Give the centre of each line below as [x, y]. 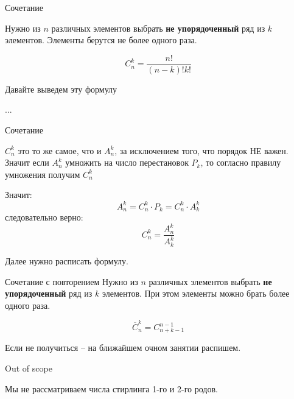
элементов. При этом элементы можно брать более [196, 293]
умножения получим [43, 174]
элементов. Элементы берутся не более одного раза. [101, 40]
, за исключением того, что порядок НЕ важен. [201, 150]
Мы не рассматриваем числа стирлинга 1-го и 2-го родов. [111, 388]
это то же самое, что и [60, 150]
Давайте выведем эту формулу [61, 89]
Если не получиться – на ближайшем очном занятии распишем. [123, 348]
